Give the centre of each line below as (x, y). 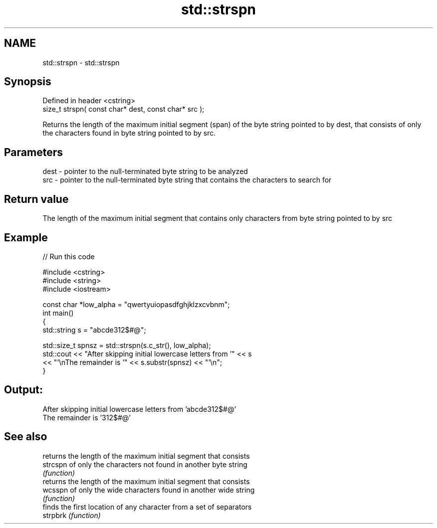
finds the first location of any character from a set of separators (147, 507)
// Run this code (69, 256)
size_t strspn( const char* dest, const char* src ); (123, 109)
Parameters (33, 152)
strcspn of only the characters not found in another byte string (145, 464)
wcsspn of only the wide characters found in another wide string (149, 490)
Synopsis (28, 82)
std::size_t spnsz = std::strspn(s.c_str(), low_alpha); (127, 345)
